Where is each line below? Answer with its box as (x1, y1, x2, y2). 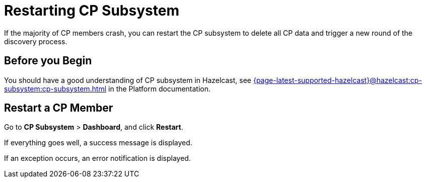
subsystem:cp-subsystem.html (4, 84, 107, 93)
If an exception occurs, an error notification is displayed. (4, 154, 191, 163)
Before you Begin (4, 54, 92, 67)
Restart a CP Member (4, 102, 113, 115)
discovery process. (4, 37, 67, 46)
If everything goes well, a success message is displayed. (4, 138, 192, 147)
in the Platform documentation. (108, 84, 211, 93)
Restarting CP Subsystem (4, 2, 179, 19)
